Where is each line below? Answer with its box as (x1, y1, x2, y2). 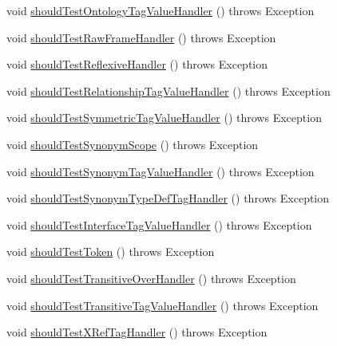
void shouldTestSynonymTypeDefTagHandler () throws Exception (6, 190, 330, 206)
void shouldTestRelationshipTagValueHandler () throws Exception (6, 82, 331, 99)
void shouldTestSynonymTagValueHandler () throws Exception (6, 163, 315, 179)
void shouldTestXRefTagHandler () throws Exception (6, 324, 268, 340)
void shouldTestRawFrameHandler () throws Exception (6, 29, 276, 45)
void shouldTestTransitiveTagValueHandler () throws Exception (6, 297, 319, 313)
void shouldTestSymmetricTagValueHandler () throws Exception (6, 109, 322, 126)
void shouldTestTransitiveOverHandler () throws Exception (6, 269, 296, 286)
